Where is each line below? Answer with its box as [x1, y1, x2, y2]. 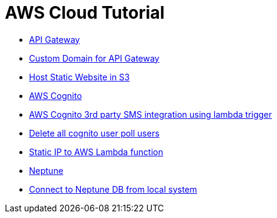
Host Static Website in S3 [29, 71, 130, 82]
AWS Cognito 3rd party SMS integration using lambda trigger [29, 109, 272, 120]
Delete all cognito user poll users [29, 127, 160, 138]
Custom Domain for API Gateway [29, 53, 160, 63]
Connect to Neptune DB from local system [29, 184, 197, 194]
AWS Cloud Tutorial [5, 2, 165, 23]
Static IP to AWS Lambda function [29, 146, 163, 157]
